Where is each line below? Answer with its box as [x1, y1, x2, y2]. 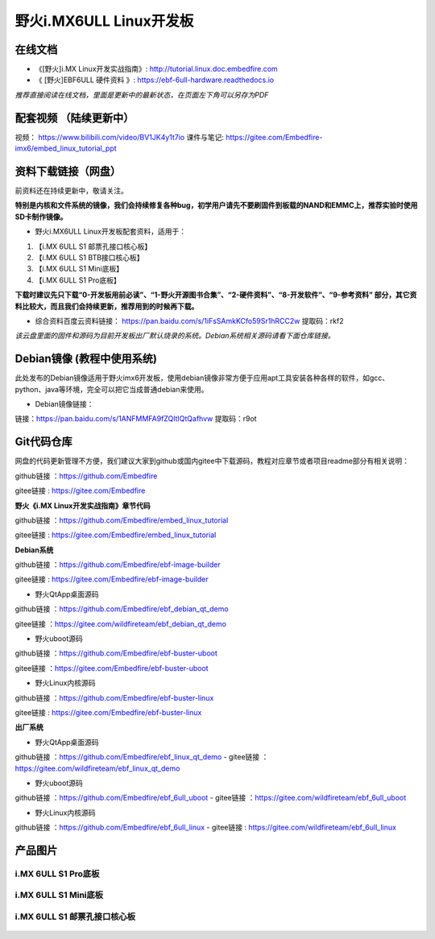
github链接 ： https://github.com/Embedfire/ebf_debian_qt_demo [14, 604, 229, 614]
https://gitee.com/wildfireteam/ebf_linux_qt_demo [14, 763, 180, 773]
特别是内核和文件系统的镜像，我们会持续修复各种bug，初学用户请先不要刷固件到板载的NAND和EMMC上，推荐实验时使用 [14, 201, 418, 210]
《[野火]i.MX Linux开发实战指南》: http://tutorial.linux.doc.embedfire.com [35, 64, 278, 74]
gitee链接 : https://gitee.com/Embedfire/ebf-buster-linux [14, 707, 202, 717]
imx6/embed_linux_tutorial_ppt [14, 143, 117, 153]
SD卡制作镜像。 [14, 212, 68, 221]
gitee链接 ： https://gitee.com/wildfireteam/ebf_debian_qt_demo [14, 618, 227, 628]
